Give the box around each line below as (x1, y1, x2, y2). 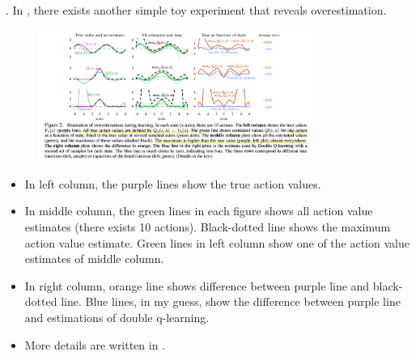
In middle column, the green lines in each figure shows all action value (24, 202, 373, 219)
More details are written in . (24, 336, 166, 353)
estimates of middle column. (24, 250, 164, 267)
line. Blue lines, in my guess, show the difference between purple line (61, 293, 401, 310)
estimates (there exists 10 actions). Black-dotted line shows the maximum (24, 218, 391, 235)
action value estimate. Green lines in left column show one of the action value (24, 234, 410, 251)
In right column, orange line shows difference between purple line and (24, 277, 370, 294)
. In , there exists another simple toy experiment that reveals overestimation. (6, 2, 387, 18)
